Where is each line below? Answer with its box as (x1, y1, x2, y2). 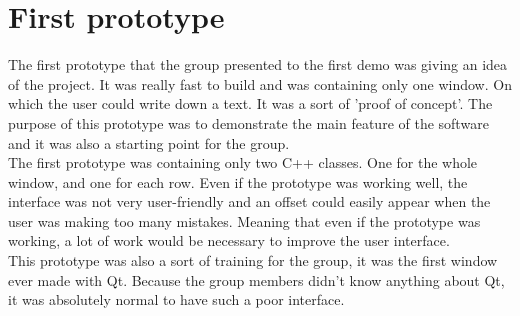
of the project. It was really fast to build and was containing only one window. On (8, 73, 512, 94)
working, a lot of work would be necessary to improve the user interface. (8, 230, 450, 251)
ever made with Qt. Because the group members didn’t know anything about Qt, (8, 269, 505, 290)
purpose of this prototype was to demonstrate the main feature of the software (8, 112, 489, 133)
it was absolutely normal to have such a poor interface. (8, 289, 345, 310)
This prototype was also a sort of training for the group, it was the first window (8, 250, 498, 271)
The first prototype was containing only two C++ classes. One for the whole (8, 152, 478, 173)
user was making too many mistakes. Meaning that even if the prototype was (8, 210, 481, 231)
